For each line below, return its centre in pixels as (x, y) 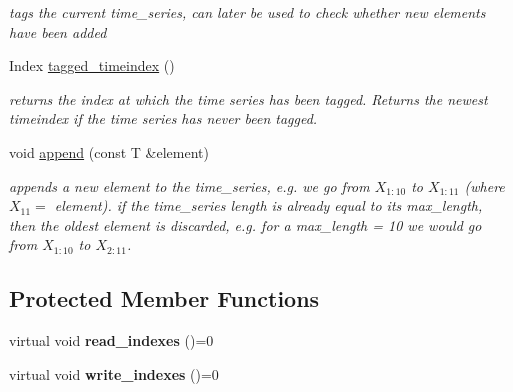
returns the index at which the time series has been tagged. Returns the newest (248, 98)
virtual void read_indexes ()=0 (111, 340)
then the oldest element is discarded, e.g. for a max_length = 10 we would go (245, 224)
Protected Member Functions (164, 298)
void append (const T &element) (109, 151)
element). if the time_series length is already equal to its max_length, (268, 205)
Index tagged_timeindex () (92, 65)
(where (484, 185)
